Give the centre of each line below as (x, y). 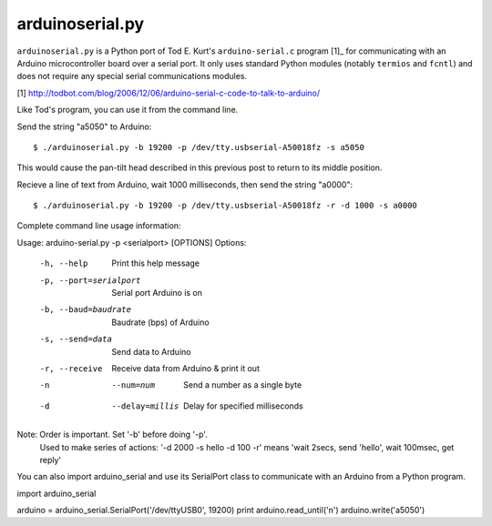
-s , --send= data (76, 339)
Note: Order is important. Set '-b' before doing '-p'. (113, 435)
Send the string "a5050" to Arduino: (84, 126)
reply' (51, 460)
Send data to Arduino (151, 351)
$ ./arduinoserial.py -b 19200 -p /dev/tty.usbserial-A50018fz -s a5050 (199, 147)
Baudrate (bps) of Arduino (160, 322)
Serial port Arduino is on (157, 293)
